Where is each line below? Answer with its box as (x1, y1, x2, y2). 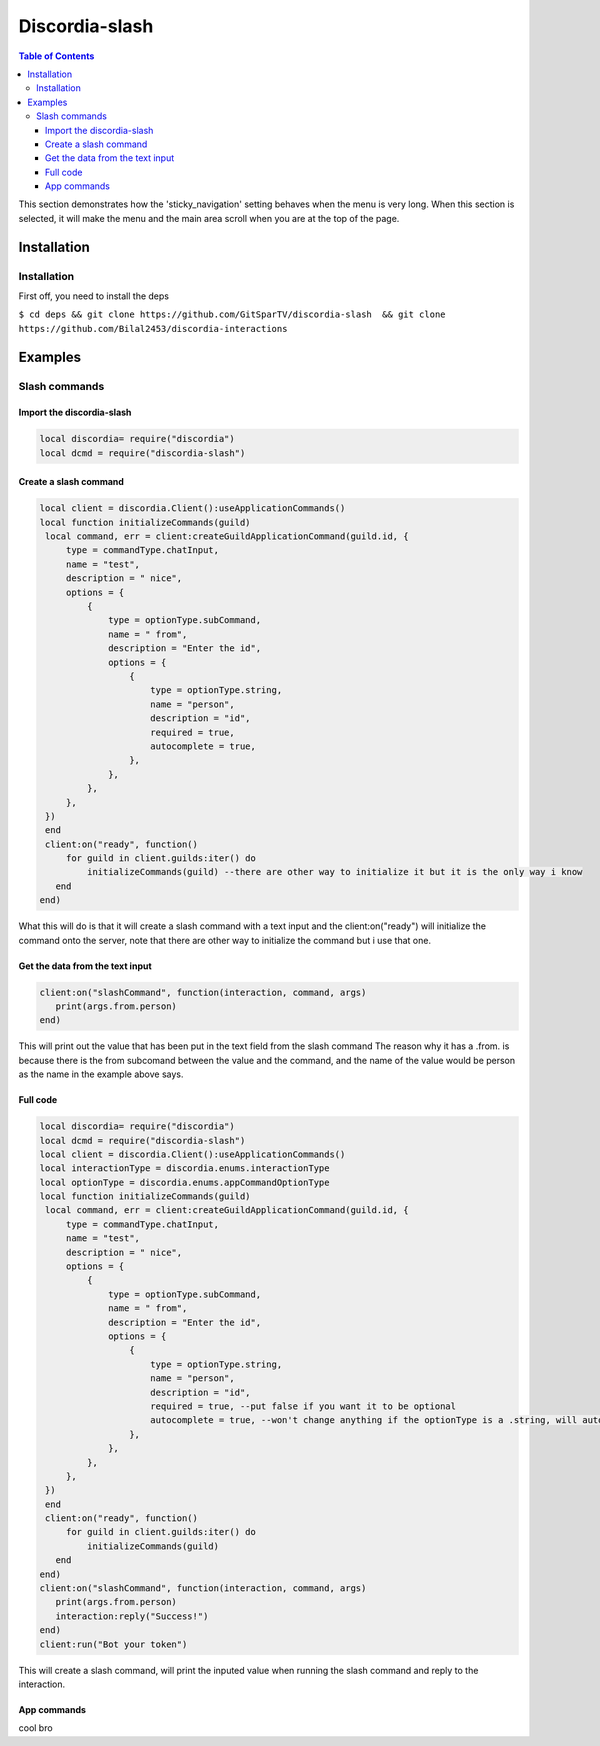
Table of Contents (18, 50, 95, 62)
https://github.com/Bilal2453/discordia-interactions (18, 323, 288, 334)
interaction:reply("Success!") (55, 1610, 209, 1622)
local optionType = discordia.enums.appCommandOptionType (39, 1176, 330, 1188)
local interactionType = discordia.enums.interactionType (39, 1163, 330, 1174)
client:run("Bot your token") (39, 1638, 188, 1650)
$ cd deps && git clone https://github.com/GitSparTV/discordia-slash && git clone (18, 309, 446, 320)
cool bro (18, 1722, 54, 1734)
